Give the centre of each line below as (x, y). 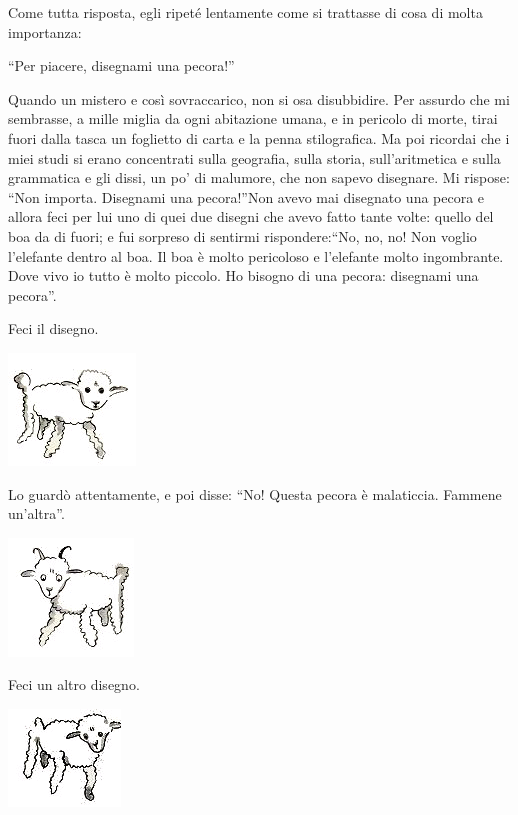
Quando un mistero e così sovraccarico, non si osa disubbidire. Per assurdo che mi (259, 98)
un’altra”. (36, 513)
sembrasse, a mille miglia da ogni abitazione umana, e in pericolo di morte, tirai (253, 118)
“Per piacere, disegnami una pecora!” (121, 65)
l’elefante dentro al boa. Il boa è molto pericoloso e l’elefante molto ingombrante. (256, 255)
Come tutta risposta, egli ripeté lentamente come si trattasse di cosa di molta (245, 12)
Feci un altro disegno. (74, 684)
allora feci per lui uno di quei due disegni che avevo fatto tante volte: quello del (251, 216)
